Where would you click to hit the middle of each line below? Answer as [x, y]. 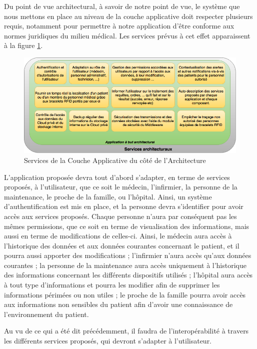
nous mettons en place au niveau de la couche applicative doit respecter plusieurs [128, 16]
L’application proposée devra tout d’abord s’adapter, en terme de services [117, 177]
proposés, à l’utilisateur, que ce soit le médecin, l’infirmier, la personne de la [121, 187]
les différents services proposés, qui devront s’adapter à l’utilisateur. [108, 341]
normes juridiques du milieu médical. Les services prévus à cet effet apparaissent [127, 35]
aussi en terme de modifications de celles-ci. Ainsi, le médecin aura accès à [118, 236]
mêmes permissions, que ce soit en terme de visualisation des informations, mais [127, 226]
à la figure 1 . [23, 45]
